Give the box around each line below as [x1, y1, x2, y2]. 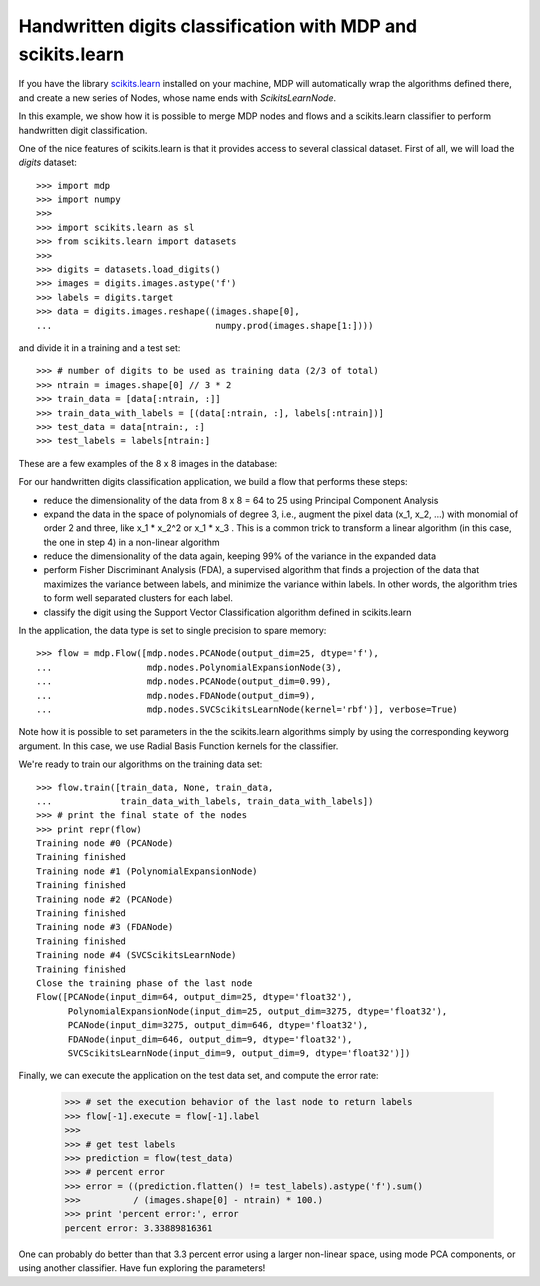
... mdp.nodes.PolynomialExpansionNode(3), [36, 661, 342, 673]
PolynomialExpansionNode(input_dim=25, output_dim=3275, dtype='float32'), [67, 1005, 448, 1017]
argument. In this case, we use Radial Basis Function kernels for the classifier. [18, 740, 339, 752]
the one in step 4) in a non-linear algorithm [43, 536, 220, 548]
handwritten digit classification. [18, 124, 148, 136]
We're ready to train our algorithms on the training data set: [18, 758, 263, 770]
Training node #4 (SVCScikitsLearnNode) [36, 950, 237, 961]
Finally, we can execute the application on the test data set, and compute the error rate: [18, 1070, 379, 1082]
